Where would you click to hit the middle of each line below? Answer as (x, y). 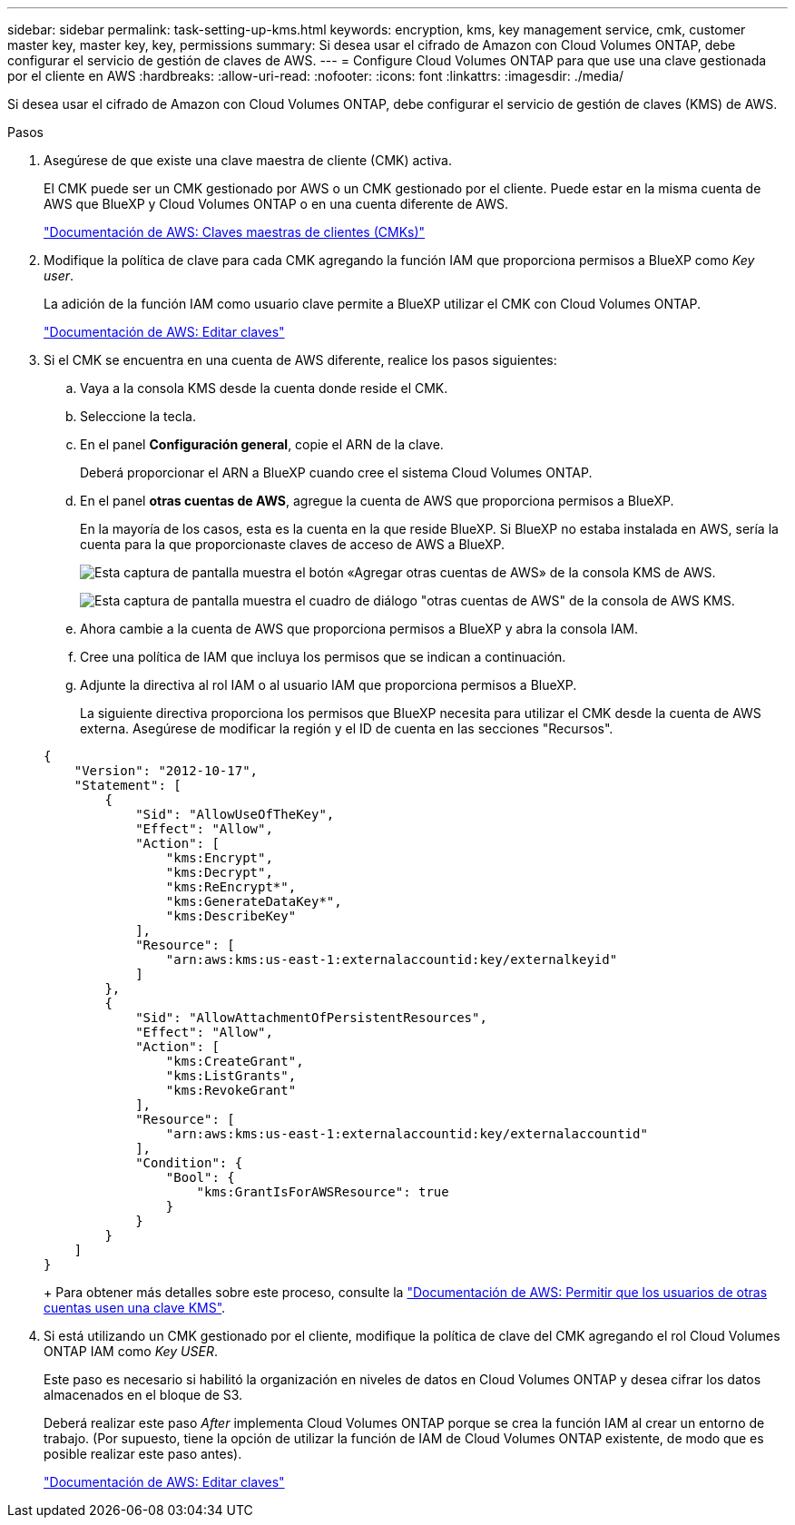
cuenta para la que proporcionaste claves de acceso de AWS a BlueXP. (293, 544)
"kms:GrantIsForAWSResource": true (323, 1192)
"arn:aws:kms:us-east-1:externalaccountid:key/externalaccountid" (407, 1134)
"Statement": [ (128, 785)
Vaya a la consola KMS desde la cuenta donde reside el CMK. (264, 388)
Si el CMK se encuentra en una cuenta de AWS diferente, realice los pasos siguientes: (300, 360)
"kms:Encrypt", (219, 858)
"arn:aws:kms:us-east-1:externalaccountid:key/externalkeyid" (392, 959)
